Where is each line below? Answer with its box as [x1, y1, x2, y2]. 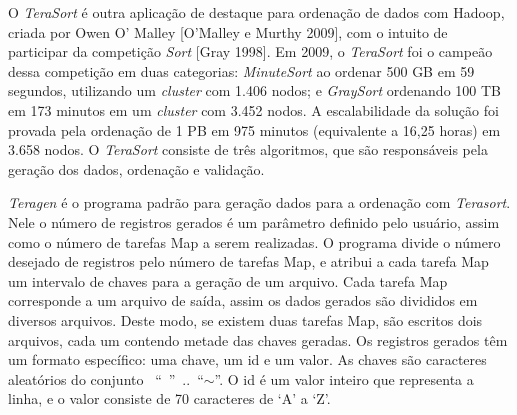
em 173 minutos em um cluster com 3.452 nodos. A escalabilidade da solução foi [8, 99, 499, 120]
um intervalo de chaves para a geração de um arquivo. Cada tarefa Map [8, 270, 448, 291]
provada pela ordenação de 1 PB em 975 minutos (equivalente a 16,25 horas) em [8, 119, 501, 140]
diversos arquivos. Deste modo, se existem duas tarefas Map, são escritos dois [8, 309, 483, 330]
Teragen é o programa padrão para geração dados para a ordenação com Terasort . [8, 192, 511, 213]
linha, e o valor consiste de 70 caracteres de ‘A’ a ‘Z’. [8, 388, 331, 409]
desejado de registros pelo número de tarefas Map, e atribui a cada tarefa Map [8, 251, 489, 272]
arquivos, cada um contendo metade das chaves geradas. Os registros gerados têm [8, 329, 508, 350]
